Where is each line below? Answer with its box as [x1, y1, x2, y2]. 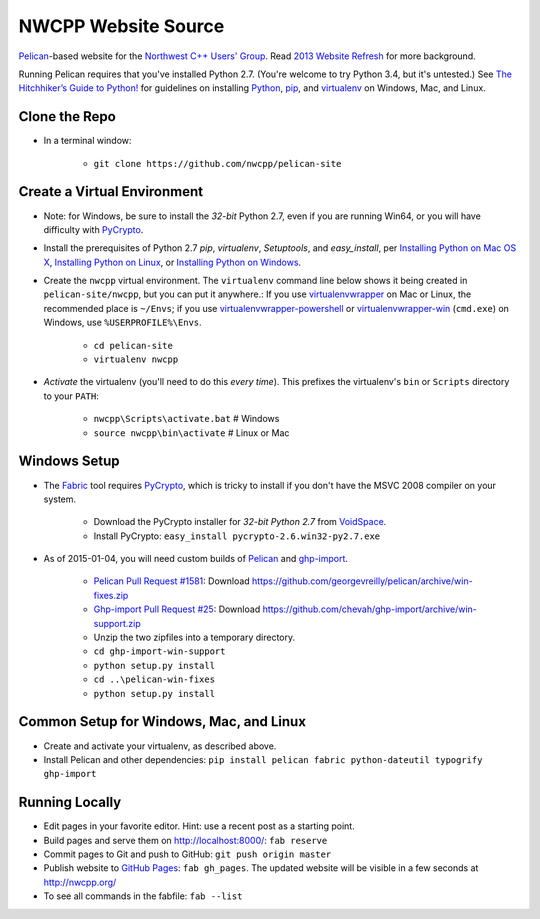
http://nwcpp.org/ [43, 876, 117, 888]
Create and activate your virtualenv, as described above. [43, 740, 277, 752]
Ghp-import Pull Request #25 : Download [93, 603, 261, 615]
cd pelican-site [93, 340, 174, 351]
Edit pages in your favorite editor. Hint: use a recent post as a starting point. [43, 820, 355, 832]
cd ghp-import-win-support [93, 646, 226, 657]
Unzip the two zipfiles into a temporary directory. [93, 631, 296, 644]
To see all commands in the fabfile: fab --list [43, 890, 243, 902]
